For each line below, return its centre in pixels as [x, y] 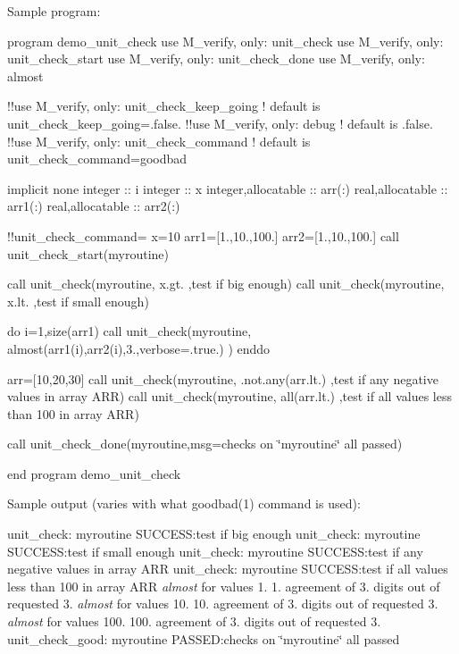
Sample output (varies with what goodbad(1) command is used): [184, 503]
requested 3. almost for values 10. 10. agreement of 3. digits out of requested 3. [223, 604]
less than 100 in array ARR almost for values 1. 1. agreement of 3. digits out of [224, 586]
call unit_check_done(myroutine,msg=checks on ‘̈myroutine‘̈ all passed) [205, 444]
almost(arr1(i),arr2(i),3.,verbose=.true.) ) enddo [139, 348]
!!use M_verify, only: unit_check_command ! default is [159, 141]
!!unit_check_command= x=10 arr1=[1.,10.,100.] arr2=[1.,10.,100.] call [203, 235]
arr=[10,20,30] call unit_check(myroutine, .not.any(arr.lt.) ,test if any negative [223, 378]
